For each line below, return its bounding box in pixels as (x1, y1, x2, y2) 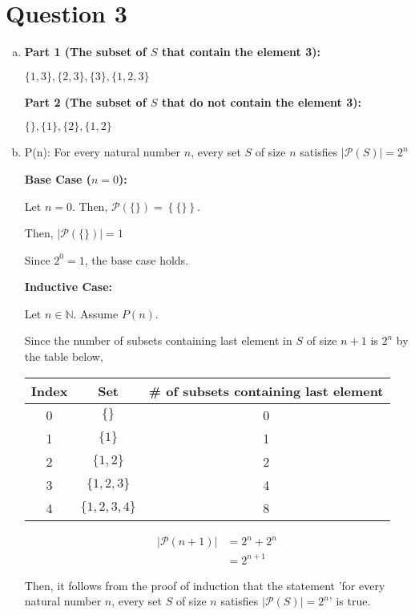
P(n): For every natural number (24, 144, 181, 160)
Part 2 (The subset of (24, 93, 147, 110)
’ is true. (328, 593, 371, 609)
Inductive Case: (24, 278, 113, 295)
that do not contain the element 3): (161, 93, 361, 110)
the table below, (24, 348, 103, 365)
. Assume (73, 305, 119, 322)
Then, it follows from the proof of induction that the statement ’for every (24, 577, 385, 593)
